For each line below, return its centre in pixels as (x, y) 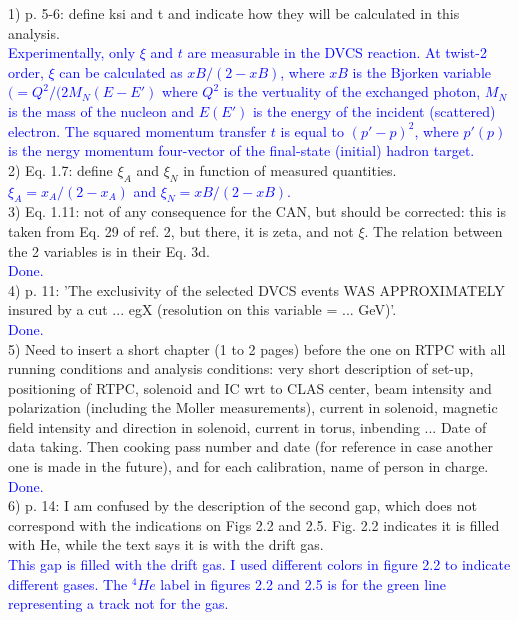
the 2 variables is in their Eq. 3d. (109, 250)
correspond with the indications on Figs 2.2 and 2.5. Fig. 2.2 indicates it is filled (254, 524)
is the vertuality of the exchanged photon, (352, 91)
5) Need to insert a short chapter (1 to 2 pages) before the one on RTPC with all (257, 348)
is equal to (312, 130)
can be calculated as (121, 71)
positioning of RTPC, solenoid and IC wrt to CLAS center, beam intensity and (250, 387)
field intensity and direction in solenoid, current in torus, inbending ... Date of (247, 426)
